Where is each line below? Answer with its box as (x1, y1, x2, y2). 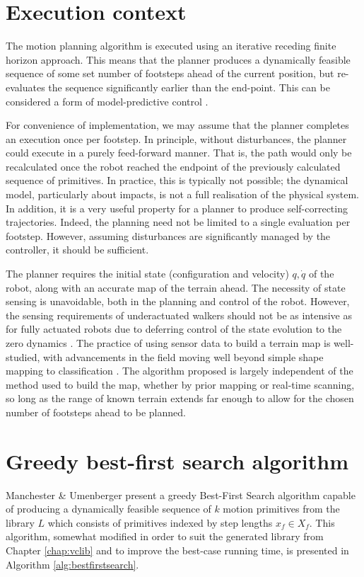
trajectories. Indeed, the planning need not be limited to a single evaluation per (6, 215, 351, 229)
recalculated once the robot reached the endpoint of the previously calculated (6, 159, 341, 173)
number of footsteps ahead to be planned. (6, 404, 186, 419)
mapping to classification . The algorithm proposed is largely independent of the (6, 363, 353, 378)
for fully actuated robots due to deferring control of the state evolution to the (6, 321, 342, 336)
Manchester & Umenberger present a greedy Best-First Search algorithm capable (6, 487, 356, 502)
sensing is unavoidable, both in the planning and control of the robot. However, (6, 294, 350, 309)
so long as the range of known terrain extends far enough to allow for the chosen (6, 391, 354, 406)
